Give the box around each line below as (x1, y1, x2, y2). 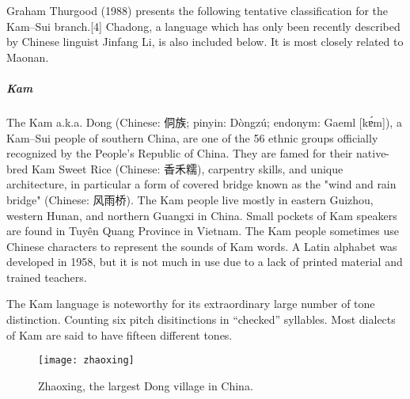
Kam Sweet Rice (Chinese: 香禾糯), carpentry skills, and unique (31, 160, 344, 177)
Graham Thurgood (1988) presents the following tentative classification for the (6, 2, 389, 18)
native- (356, 145, 390, 161)
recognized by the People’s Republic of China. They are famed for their (6, 145, 353, 161)
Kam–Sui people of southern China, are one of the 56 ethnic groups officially (6, 129, 378, 146)
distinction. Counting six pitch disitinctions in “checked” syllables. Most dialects (6, 311, 396, 328)
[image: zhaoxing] (38, 355, 135, 367)
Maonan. (6, 48, 49, 65)
